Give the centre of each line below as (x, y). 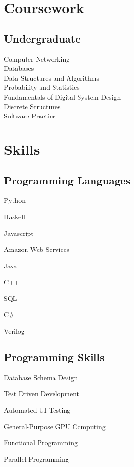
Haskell (15, 216)
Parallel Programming (36, 459)
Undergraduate (42, 38)
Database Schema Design (41, 377)
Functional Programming (41, 442)
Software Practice (30, 116)
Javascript (19, 233)
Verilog (14, 331)
